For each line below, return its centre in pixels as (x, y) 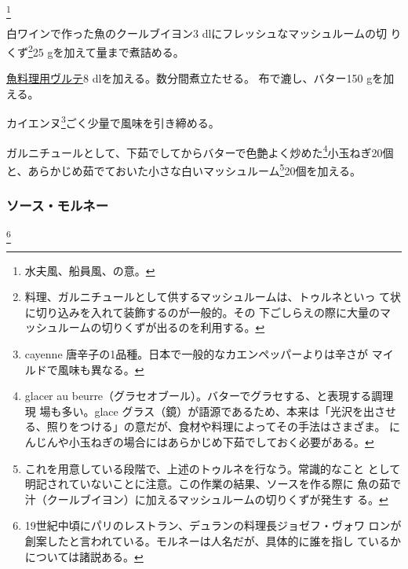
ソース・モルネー (58, 206)
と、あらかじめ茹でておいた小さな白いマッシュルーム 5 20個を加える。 (184, 169)
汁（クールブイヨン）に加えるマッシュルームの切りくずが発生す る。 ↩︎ (206, 499)
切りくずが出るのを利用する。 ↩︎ (183, 327)
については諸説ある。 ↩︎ (84, 556)
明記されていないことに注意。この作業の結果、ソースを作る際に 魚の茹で (213, 484)
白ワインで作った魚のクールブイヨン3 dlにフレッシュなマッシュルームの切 (197, 33)
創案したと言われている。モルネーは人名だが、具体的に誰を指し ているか (213, 540)
